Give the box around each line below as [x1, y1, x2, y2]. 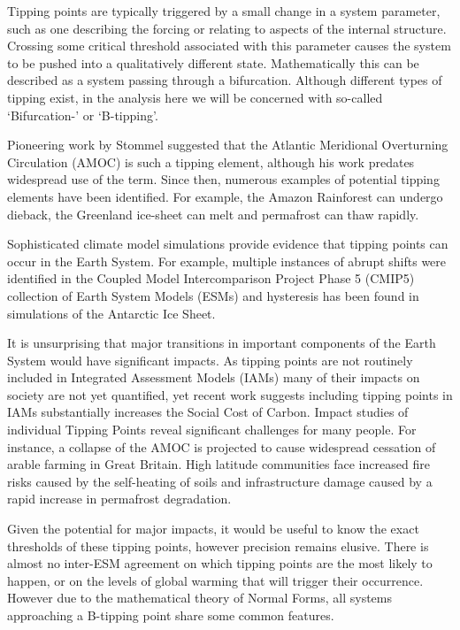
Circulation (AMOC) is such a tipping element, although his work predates [7, 152, 415, 171]
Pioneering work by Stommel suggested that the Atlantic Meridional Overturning [7, 135, 448, 154]
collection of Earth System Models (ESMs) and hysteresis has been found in [7, 286, 419, 304]
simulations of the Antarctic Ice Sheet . [7, 303, 216, 322]
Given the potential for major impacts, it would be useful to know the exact [7, 519, 419, 538]
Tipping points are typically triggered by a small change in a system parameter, [7, 2, 441, 19]
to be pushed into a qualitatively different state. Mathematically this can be [7, 53, 419, 72]
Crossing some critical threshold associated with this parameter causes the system [7, 36, 451, 55]
